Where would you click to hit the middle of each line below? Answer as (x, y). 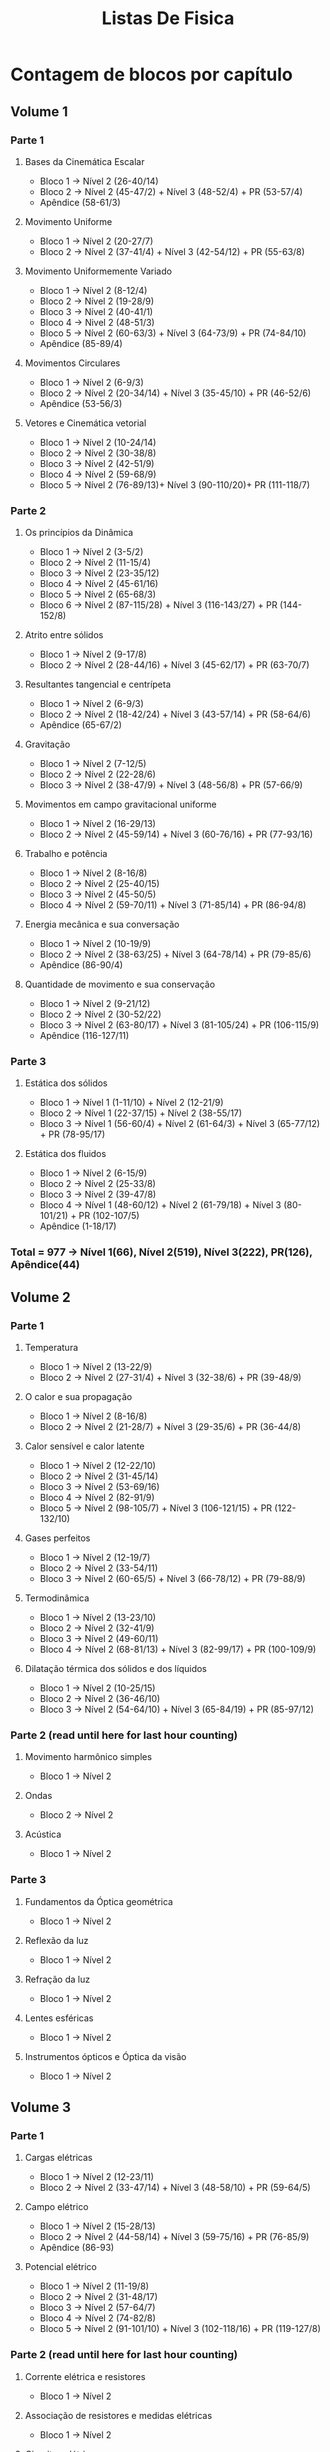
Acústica (43, 1834)
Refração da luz (57, 1979)
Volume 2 (40, 1297)
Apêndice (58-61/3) (80, 202)
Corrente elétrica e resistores (85, 2376)
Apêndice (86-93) (77, 2248)
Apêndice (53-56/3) (81, 403)
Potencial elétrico (60, 2267)
